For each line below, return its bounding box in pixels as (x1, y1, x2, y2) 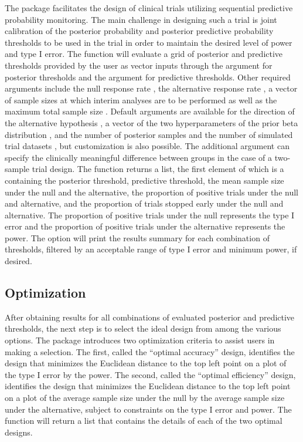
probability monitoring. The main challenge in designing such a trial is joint (5, 13, 277, 25)
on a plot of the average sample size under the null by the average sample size (5, 392, 285, 404)
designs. (5, 426, 33, 438)
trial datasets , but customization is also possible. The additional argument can (5, 140, 290, 152)
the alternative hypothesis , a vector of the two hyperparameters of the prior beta (5, 116, 298, 129)
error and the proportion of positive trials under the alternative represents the (5, 220, 285, 232)
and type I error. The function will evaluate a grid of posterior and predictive (5, 48, 283, 60)
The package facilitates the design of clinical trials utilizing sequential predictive (5, 2, 293, 14)
